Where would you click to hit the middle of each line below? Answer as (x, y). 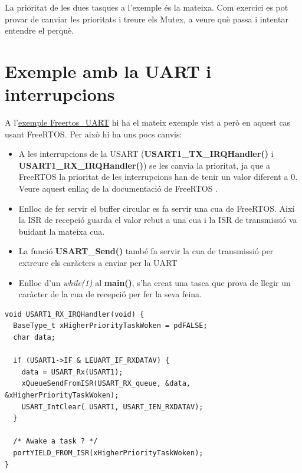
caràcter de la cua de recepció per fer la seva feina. (110, 294)
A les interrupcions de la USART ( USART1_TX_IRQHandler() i (146, 154)
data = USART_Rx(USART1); (72, 372)
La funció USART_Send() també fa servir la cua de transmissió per (146, 251)
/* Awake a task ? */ (55, 441)
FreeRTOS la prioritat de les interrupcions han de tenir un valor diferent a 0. (158, 177)
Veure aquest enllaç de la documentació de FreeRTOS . (118, 188)
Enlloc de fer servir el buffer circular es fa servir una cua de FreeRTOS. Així (157, 208)
